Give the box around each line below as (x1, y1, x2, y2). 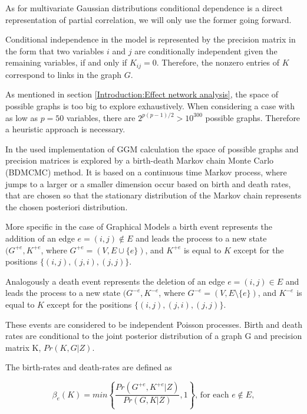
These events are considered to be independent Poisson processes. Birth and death (5, 318, 302, 330)
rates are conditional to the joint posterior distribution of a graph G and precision (5, 330, 302, 342)
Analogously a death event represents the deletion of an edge (5, 275, 225, 287)
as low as (5, 111, 38, 123)
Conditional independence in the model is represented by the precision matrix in (5, 33, 296, 45)
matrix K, (5, 341, 41, 353)
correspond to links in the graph (5, 68, 122, 80)
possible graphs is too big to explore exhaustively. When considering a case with (5, 100, 295, 112)
